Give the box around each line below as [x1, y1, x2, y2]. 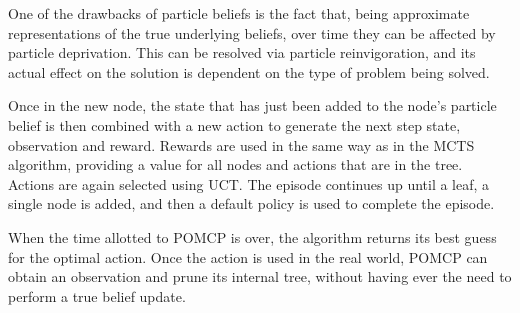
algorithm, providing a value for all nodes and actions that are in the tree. [8, 154, 463, 175]
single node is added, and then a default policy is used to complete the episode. [8, 193, 495, 214]
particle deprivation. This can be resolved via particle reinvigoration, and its [8, 42, 476, 63]
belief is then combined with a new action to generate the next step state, [8, 114, 461, 135]
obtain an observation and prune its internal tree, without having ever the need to [8, 266, 512, 287]
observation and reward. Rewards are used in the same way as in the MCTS [8, 134, 475, 155]
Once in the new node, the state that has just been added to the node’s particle [8, 95, 497, 116]
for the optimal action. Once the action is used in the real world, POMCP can [8, 246, 488, 267]
